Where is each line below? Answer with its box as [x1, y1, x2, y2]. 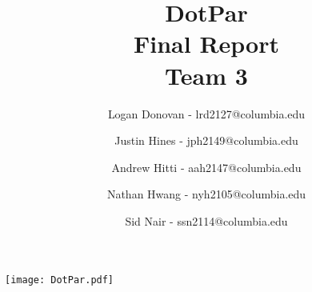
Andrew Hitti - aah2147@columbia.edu [111, 158, 302, 175]
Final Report [133, 27, 279, 60]
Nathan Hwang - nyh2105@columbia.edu [106, 186, 306, 202]
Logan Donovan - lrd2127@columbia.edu [107, 105, 306, 122]
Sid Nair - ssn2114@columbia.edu [125, 212, 288, 229]
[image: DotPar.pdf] [5, 274, 114, 286]
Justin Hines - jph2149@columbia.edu [114, 132, 298, 149]
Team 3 [165, 58, 248, 91]
